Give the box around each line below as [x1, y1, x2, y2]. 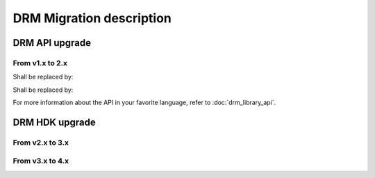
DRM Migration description [12, 10, 172, 26]
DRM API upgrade [12, 37, 92, 49]
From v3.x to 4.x [12, 156, 69, 166]
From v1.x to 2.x [12, 58, 68, 67]
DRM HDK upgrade [12, 116, 97, 128]
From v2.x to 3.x [12, 138, 69, 147]
